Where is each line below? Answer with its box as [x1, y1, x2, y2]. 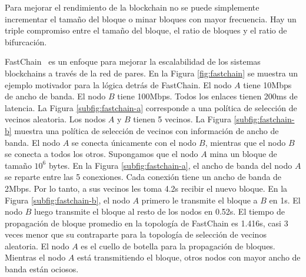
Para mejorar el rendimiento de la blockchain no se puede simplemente [5, 1, 260, 13]
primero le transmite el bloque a [141, 193, 258, 206]
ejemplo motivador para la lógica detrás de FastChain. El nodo [5, 78, 232, 91]
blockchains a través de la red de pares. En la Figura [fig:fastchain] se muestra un [5, 66, 298, 79]
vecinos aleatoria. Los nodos [5, 113, 106, 125]
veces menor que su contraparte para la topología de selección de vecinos [5, 228, 267, 241]
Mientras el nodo [5, 251, 66, 263]
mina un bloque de [209, 148, 277, 160]
